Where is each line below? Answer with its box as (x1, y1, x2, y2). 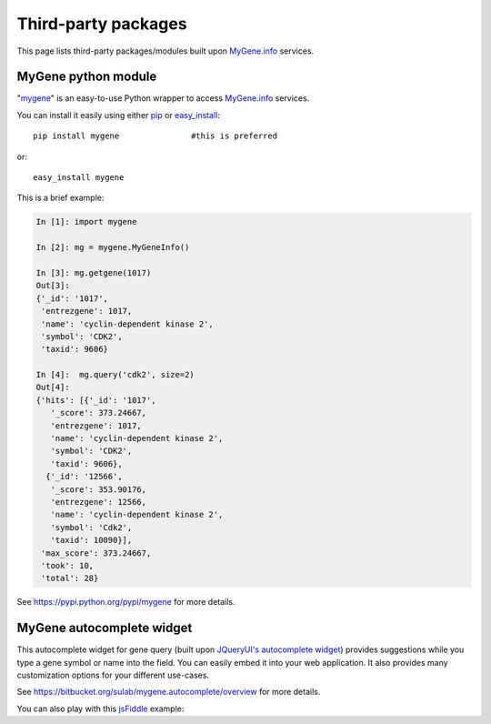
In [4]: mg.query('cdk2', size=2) (35, 369, 195, 380)
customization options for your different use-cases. (16, 669, 209, 680)
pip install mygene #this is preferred (33, 131, 277, 141)
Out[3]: (35, 280, 70, 291)
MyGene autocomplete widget (16, 620, 193, 636)
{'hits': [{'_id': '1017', (35, 395, 156, 405)
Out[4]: (35, 382, 70, 393)
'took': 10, (41, 560, 95, 570)
